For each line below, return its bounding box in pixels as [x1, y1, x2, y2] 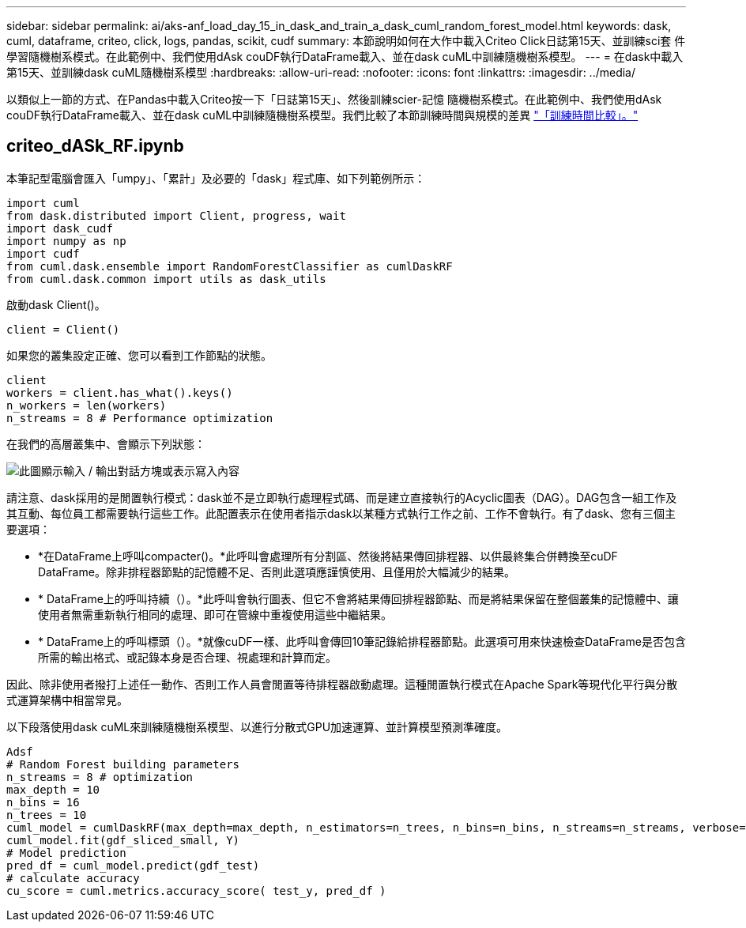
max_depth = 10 [6, 783, 100, 796]
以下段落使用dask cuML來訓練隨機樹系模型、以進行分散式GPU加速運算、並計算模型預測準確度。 [6, 719, 508, 734]
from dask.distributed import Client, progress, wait [6, 209, 346, 222]
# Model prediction [6, 846, 126, 859]
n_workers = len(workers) [6, 398, 167, 412]
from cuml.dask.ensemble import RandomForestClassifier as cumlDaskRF [6, 259, 453, 273]
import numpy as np [6, 234, 126, 247]
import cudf [6, 247, 80, 260]
